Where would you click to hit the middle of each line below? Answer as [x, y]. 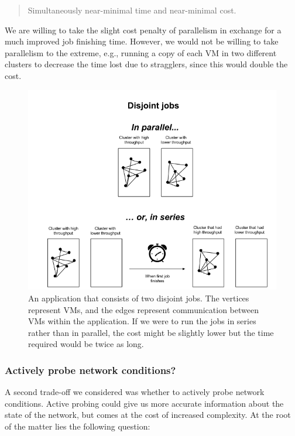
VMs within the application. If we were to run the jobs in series [142, 321]
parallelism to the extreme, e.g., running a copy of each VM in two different [141, 52]
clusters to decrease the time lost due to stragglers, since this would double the [146, 64]
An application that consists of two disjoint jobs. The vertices [139, 298]
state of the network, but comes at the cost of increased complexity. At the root [148, 415]
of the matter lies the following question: [78, 426]
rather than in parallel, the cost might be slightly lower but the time [151, 332]
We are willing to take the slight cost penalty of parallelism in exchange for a [143, 30]
